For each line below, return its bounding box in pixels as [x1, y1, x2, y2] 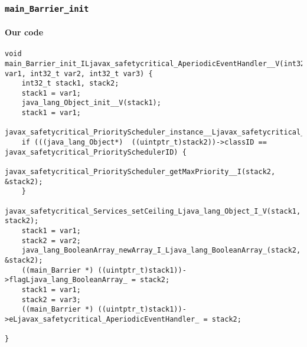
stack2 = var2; [21, 236, 81, 245]
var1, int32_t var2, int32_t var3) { [5, 69, 153, 78]
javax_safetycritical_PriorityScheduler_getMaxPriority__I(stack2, [5, 168, 276, 176]
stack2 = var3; [21, 295, 81, 304]
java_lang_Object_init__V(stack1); [21, 99, 161, 107]
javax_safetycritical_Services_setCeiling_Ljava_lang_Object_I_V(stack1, [5, 207, 301, 215]
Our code [5, 26, 44, 38]
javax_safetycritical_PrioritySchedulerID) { [5, 148, 187, 156]
